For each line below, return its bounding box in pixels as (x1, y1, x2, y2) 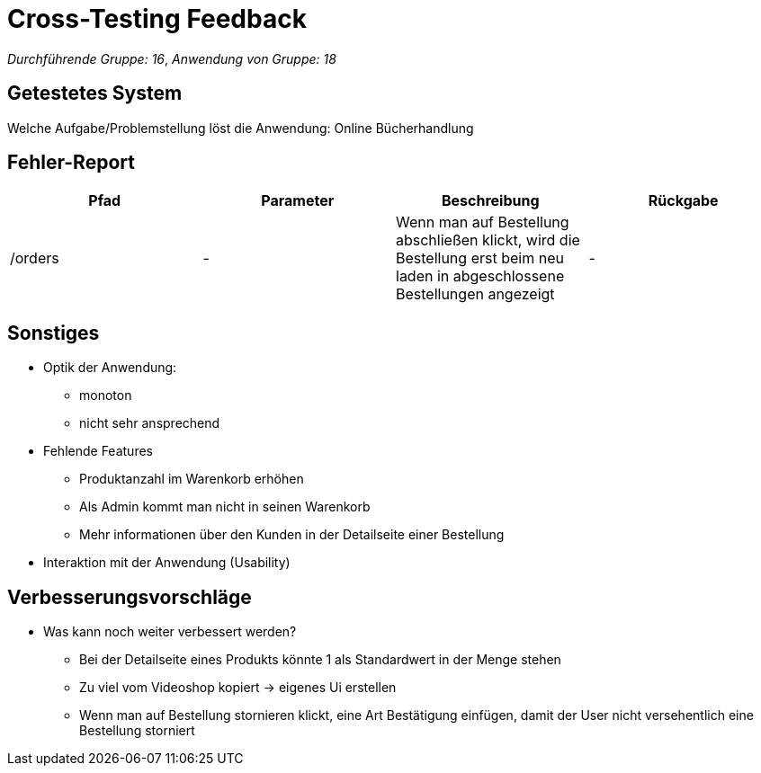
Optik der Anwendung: (43, 360, 177, 376)
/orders (10, 249, 59, 268)
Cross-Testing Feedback (7, 4, 307, 34)
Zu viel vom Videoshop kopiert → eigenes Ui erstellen (79, 680, 397, 696)
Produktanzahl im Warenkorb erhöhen (79, 471, 304, 487)
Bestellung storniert (79, 723, 195, 739)
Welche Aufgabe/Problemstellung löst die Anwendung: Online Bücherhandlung (7, 120, 474, 136)
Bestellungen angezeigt (396, 285, 555, 304)
